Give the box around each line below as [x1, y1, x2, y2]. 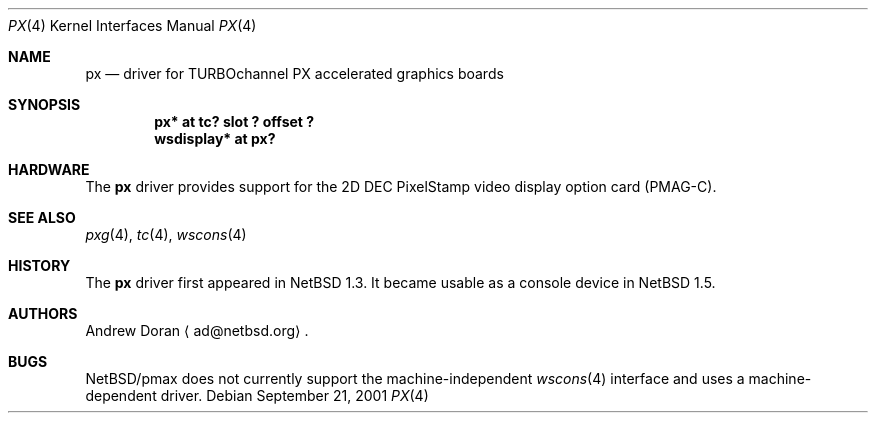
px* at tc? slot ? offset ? [154, 113, 315, 130]
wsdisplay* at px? [154, 130, 276, 147]
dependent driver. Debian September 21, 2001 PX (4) [85, 387, 429, 404]
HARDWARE [8, 161, 90, 178]
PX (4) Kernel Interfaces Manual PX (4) [8, 17, 257, 34]
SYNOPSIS [8, 96, 81, 113]
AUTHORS [8, 305, 78, 322]
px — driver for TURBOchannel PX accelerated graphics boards [85, 65, 504, 82]
